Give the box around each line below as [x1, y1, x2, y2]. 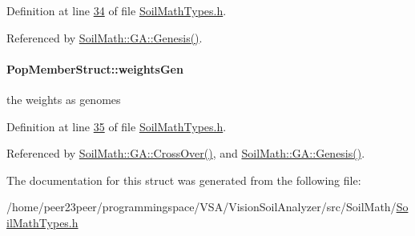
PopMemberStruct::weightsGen [6, 60, 183, 77]
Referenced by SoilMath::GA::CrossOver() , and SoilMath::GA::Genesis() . [6, 145, 365, 162]
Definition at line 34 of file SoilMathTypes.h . [6, 2, 227, 18]
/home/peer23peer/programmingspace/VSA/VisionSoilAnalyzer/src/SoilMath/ [6, 198, 397, 215]
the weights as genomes [6, 90, 121, 107]
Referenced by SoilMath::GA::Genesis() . [6, 29, 203, 46]
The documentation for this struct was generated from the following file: [6, 171, 361, 188]
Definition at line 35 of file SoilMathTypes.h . [6, 118, 227, 134]
